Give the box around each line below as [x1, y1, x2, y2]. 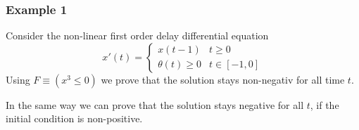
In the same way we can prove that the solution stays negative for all [6, 97, 304, 112]
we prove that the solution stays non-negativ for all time [101, 72, 345, 86]
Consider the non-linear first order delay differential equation [6, 28, 269, 43]
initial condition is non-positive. [6, 111, 143, 126]
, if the [310, 97, 339, 112]
